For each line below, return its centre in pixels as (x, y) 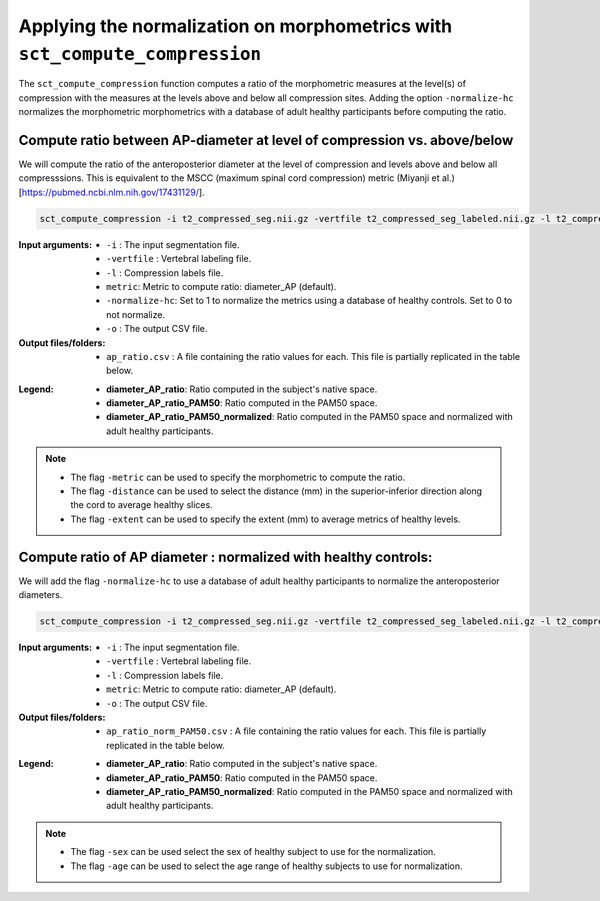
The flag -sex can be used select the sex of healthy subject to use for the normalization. (253, 852)
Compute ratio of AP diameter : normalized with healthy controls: (225, 556)
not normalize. (135, 314)
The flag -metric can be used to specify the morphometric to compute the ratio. (238, 477)
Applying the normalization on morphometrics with (235, 26)
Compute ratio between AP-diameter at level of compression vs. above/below (266, 140)
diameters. (40, 595)
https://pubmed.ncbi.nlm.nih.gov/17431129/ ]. (113, 192)
